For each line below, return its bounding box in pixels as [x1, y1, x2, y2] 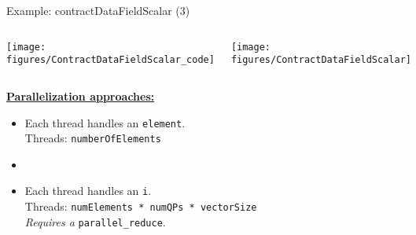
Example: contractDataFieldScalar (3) [6, 2, 190, 18]
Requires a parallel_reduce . [24, 213, 166, 229]
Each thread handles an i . [24, 182, 152, 199]
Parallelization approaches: [6, 87, 155, 104]
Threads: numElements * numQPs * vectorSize [24, 198, 257, 215]
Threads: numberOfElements [24, 130, 161, 146]
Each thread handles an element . [24, 114, 186, 130]
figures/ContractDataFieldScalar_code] [6, 54, 215, 66]
